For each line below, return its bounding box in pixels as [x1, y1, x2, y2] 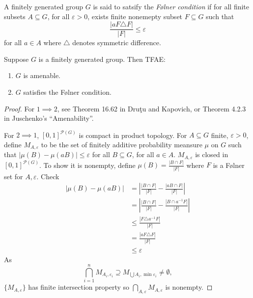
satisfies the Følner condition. [23, 87, 112, 97]
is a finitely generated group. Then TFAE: [38, 54, 166, 64]
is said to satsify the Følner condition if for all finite [93, 1, 250, 11]
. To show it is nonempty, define [39, 160, 136, 170]
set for [4, 171, 23, 181]
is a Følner [213, 160, 245, 170]
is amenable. [23, 70, 60, 81]
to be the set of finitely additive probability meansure [41, 139, 202, 149]
